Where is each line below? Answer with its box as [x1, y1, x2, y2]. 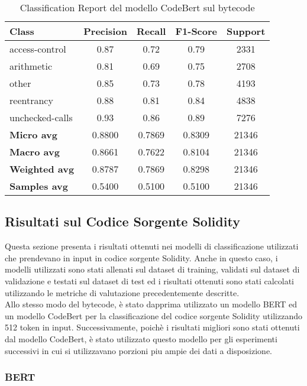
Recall [136, 24, 166, 38]
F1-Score [175, 24, 217, 38]
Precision [83, 24, 127, 38]
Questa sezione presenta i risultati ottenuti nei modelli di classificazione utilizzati [5, 240, 299, 252]
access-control [9, 42, 66, 56]
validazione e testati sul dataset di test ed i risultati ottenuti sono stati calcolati [5, 274, 294, 287]
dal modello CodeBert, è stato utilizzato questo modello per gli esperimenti [5, 332, 277, 345]
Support [227, 24, 266, 38]
